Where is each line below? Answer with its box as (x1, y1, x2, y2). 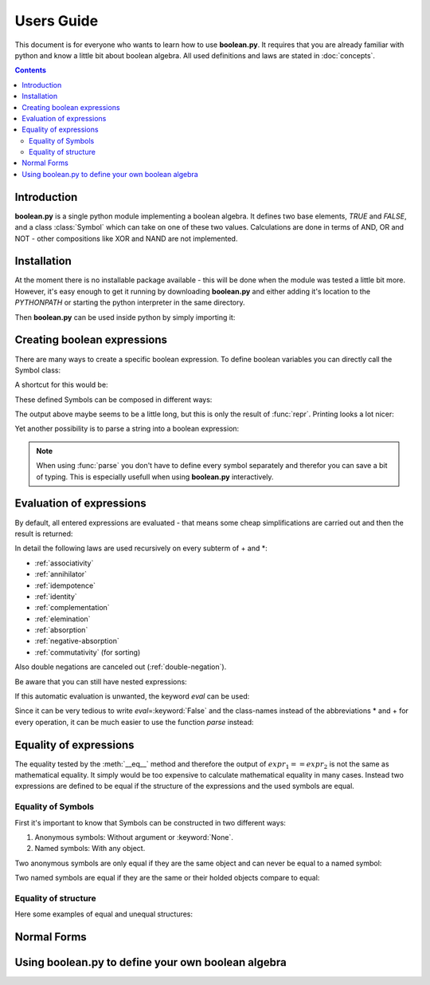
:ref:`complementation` (34, 603, 111, 613)
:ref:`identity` (34, 591, 77, 601)
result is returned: (14, 529, 73, 538)
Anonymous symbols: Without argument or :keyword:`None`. (34, 833, 234, 842)
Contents (14, 65, 47, 75)
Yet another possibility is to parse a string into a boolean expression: (14, 424, 240, 434)
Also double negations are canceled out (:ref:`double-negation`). (14, 662, 227, 672)
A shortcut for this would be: (14, 380, 108, 390)
